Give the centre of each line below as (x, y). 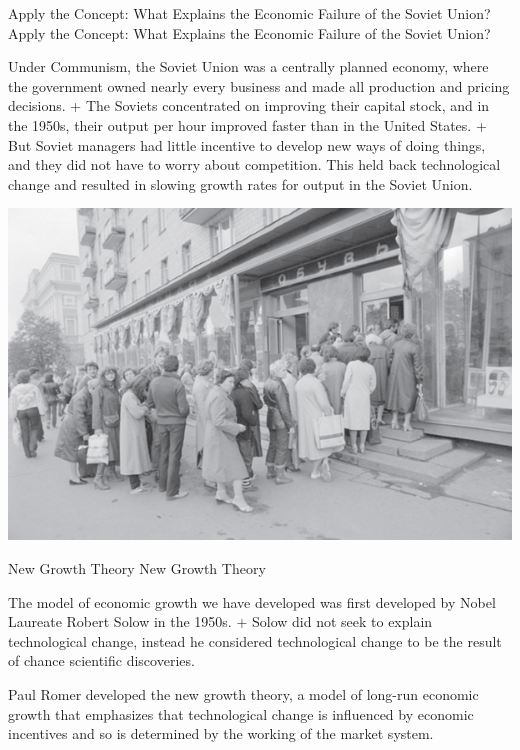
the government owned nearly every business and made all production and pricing (259, 85)
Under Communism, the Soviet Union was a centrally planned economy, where (248, 66)
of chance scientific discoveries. (101, 660)
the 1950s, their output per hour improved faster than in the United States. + (247, 124)
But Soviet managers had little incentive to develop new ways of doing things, (247, 144)
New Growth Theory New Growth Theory (137, 568)
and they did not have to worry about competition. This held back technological (254, 164)
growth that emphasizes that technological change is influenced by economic (241, 713)
